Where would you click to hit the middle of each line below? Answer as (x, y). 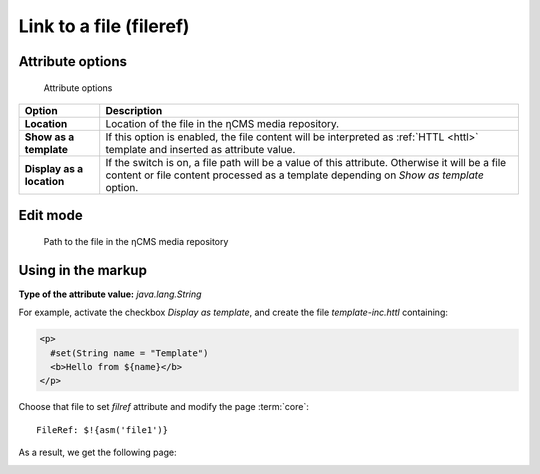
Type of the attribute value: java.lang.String (110, 294)
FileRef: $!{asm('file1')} (102, 429)
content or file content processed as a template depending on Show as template (294, 175)
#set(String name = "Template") (129, 353)
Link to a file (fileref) (104, 26)
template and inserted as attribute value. (200, 149)
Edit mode (51, 215)
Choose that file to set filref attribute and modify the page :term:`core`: (163, 407)
